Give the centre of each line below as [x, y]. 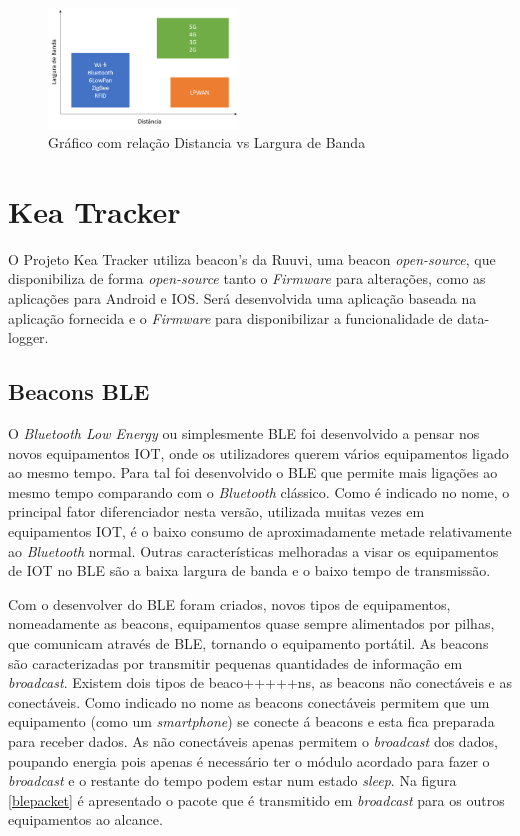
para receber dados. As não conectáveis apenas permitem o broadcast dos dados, [253, 740]
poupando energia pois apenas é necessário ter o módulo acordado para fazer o [249, 760]
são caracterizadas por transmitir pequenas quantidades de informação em [235, 662]
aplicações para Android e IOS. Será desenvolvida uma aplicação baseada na [242, 298]
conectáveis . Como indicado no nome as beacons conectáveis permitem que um [249, 701]
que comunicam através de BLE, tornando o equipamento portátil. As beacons [248, 642]
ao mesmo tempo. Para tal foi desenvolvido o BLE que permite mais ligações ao [253, 472]
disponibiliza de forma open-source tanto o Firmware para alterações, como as [247, 278]
